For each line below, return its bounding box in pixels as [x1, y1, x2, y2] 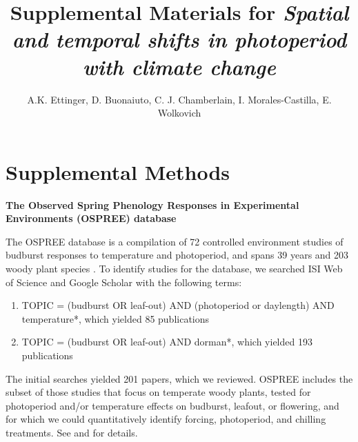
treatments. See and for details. [6, 425, 138, 439]
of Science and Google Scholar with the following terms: [6, 274, 242, 289]
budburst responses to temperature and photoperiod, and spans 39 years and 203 [6, 248, 349, 262]
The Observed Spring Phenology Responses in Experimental [6, 197, 299, 212]
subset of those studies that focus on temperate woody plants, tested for [6, 385, 311, 399]
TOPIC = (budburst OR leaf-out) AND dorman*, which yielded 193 [21, 334, 312, 349]
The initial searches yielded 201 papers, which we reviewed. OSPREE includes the [6, 371, 353, 385]
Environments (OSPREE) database [6, 211, 177, 225]
